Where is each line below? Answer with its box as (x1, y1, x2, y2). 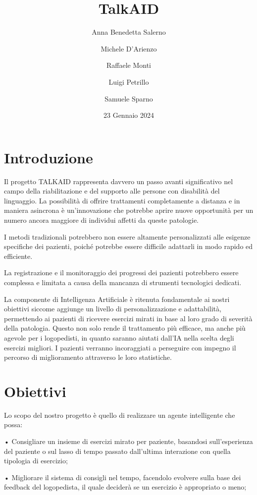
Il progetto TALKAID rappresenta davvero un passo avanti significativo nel (4, 176, 233, 186)
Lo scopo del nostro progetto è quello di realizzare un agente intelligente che (4, 409, 235, 420)
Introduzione (4, 147, 93, 167)
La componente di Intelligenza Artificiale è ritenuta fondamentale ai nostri (4, 294, 230, 304)
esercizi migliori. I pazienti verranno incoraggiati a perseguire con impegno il (4, 342, 236, 352)
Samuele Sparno (104, 93, 153, 103)
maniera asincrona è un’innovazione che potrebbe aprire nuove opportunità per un (4, 205, 254, 215)
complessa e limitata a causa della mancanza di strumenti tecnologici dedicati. (4, 277, 242, 287)
